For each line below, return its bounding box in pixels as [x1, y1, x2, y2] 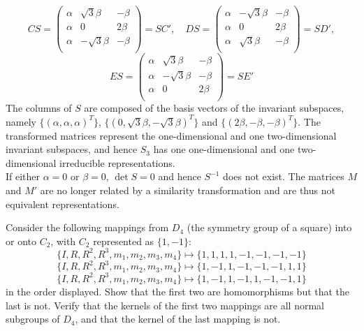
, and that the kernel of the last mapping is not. [75, 311, 281, 326]
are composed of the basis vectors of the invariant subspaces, [84, 100, 344, 115]
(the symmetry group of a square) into [187, 220, 352, 235]
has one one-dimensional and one [153, 142, 295, 156]
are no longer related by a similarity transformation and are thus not [40, 183, 335, 198]
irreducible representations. [59, 155, 175, 170]
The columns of [6, 100, 72, 115]
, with [50, 233, 76, 248]
